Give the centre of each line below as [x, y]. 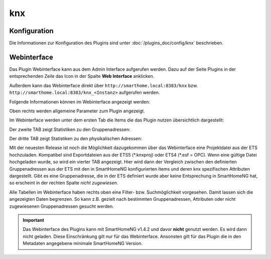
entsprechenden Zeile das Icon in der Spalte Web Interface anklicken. [82, 76]
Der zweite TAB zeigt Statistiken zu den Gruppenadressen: [70, 129]
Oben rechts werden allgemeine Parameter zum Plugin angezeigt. [77, 111]
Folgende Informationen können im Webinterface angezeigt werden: [80, 102]
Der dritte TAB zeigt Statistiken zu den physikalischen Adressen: [76, 139]
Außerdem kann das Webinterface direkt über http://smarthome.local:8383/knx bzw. [104, 85]
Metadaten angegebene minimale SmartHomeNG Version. [83, 243]
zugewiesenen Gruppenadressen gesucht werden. [61, 206]
